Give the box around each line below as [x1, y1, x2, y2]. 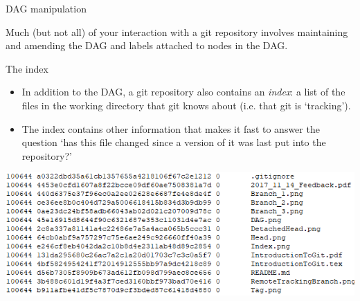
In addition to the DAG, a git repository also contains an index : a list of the [21, 84, 345, 99]
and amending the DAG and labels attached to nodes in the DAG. [6, 38, 288, 53]
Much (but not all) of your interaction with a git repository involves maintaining [6, 24, 348, 39]
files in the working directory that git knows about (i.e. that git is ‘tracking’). [21, 98, 351, 112]
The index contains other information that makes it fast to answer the [21, 121, 320, 136]
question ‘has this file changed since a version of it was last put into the [21, 135, 326, 149]
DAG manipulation [6, 1, 87, 15]
